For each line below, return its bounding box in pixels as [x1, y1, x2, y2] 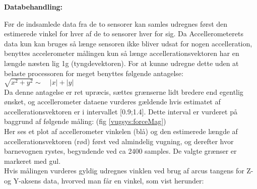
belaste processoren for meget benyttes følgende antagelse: [4, 68, 183, 78]
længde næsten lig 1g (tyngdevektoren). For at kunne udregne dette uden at [4, 57, 239, 68]
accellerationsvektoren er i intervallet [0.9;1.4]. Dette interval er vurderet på [4, 106, 237, 116]
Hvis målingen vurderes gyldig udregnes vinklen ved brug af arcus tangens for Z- [4, 165, 253, 176]
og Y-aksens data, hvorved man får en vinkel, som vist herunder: [4, 175, 204, 186]
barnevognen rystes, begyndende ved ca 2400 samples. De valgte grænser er [4, 146, 237, 156]
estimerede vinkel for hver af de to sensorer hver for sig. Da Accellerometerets [4, 28, 243, 39]
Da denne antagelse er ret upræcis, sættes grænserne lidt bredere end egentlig [4, 86, 243, 97]
